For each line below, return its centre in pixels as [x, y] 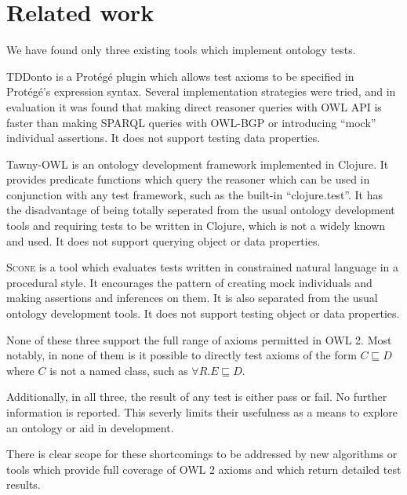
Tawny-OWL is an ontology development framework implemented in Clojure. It [198, 164]
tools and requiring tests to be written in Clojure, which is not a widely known [196, 226]
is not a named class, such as [119, 370]
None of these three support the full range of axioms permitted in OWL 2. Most [199, 339]
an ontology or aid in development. [90, 427]
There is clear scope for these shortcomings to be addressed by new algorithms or [202, 454]
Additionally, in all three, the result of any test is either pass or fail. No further [197, 397]
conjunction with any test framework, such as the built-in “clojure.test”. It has [195, 194]
